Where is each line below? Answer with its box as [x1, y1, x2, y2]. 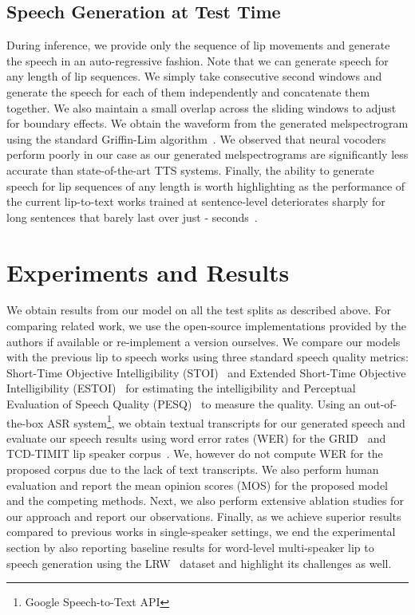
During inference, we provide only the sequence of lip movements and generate [6, 37, 390, 53]
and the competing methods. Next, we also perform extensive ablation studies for [6, 492, 404, 509]
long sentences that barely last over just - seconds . [6, 208, 258, 225]
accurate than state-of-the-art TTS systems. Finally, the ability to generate [6, 161, 374, 178]
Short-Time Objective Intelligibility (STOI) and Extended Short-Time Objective [6, 364, 406, 380]
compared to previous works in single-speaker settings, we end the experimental [6, 523, 396, 540]
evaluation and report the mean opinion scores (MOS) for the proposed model [6, 476, 389, 493]
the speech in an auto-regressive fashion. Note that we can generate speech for [6, 52, 389, 69]
